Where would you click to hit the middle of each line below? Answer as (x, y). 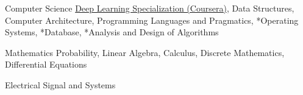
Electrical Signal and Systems (60, 84)
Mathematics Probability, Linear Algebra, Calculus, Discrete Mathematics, (145, 52)
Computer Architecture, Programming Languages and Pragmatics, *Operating (152, 20)
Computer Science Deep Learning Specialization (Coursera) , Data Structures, (150, 8)
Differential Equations (46, 64)
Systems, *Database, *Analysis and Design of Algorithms (112, 32)
